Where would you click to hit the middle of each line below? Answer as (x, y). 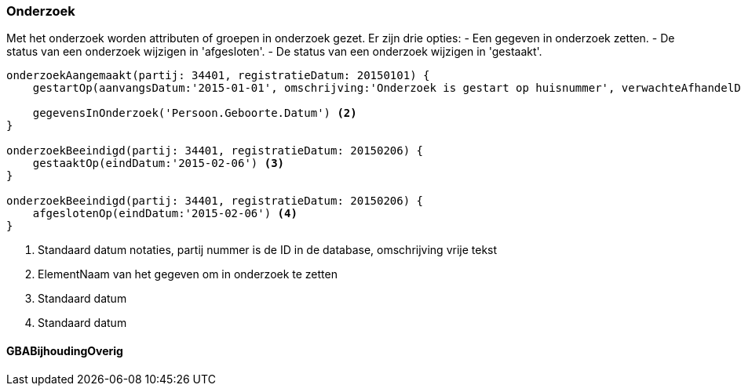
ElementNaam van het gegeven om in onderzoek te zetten (188, 274)
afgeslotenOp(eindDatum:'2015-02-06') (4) (165, 214)
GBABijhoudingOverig (65, 350)
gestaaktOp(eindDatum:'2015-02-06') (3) (159, 163)
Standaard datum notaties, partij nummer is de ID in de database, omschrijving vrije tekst (268, 250)
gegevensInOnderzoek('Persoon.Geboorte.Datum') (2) (195, 113)
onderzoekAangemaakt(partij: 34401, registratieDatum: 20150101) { (218, 76)
